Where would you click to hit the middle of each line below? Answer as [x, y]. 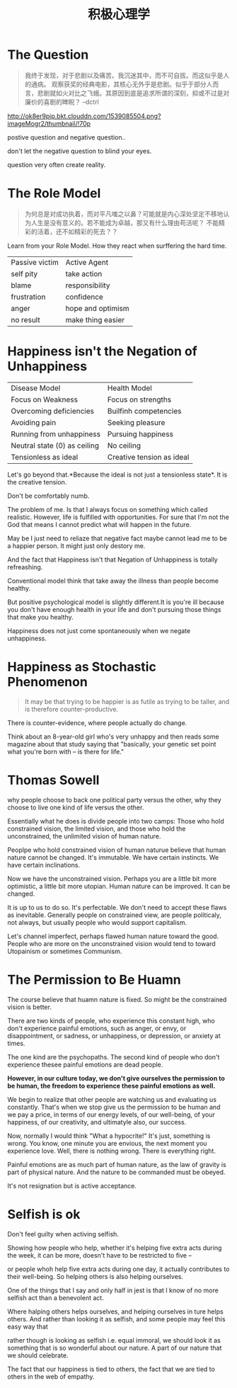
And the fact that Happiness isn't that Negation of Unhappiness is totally [112, 559]
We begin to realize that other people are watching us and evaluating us [112, 1099]
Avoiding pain [34, 422]
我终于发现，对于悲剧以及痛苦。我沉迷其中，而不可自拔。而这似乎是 [124, 75]
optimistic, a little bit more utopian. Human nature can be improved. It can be [119, 886]
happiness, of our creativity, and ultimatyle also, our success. [97, 1122]
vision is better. [29, 1007]
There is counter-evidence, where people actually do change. [97, 722]
